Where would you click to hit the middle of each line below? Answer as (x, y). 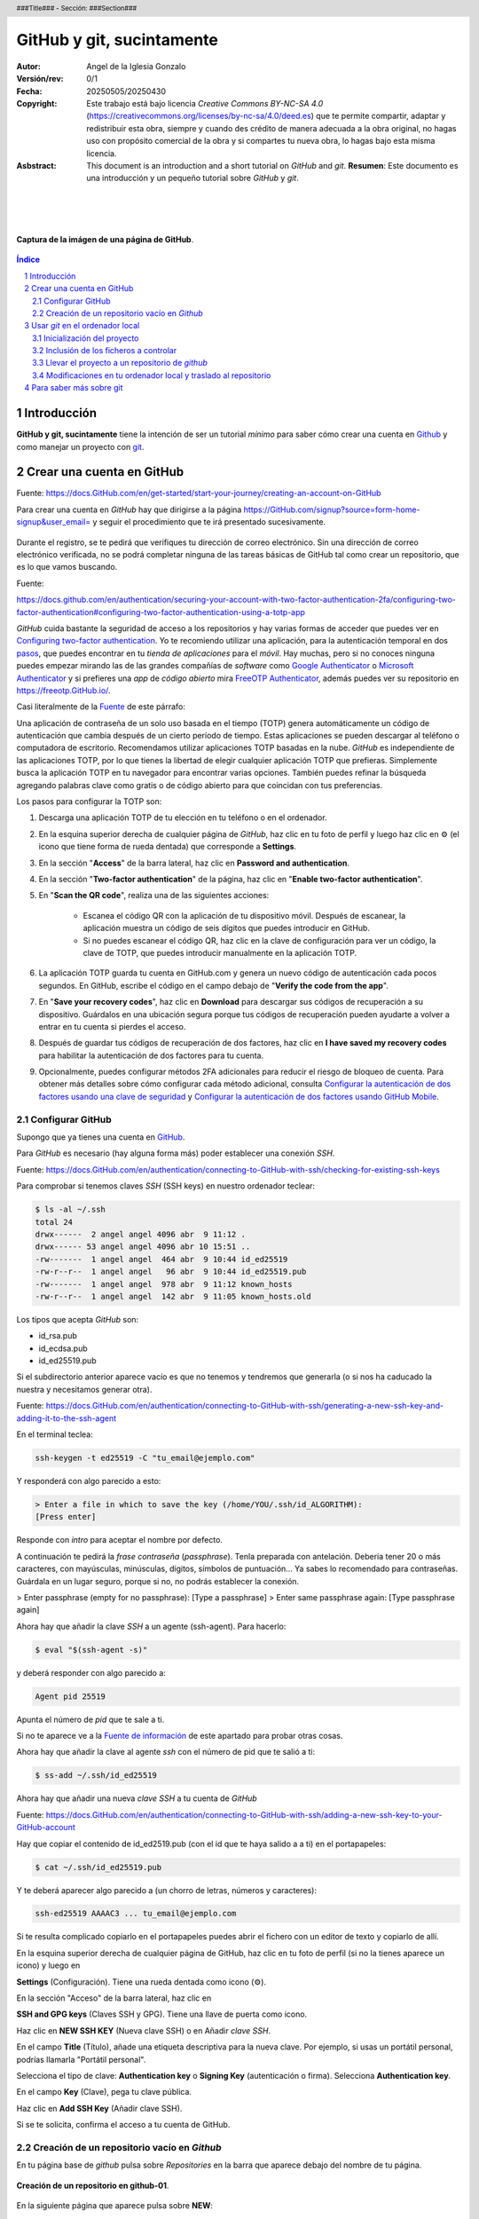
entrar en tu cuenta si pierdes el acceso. (112, 1026)
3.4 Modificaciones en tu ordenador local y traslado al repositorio (152, 375)
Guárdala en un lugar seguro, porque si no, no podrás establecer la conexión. (158, 1581)
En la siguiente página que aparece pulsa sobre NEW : (114, 2206)
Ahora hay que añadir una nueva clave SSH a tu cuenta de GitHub (137, 1798)
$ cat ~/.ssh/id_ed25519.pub (98, 1867)
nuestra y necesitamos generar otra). (84, 1389)
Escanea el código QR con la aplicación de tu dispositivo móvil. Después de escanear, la (244, 915)
